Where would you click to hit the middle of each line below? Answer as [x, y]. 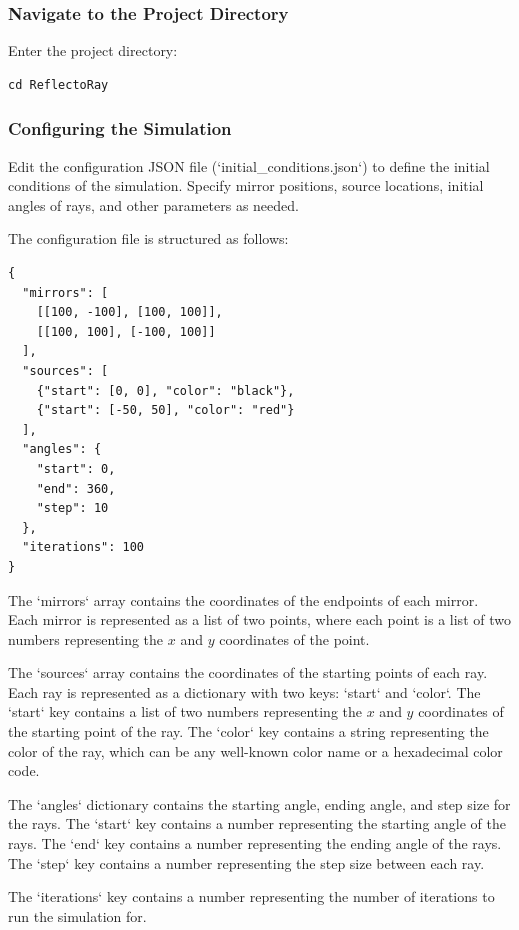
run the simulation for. [77, 915]
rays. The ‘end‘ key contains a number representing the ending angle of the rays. [255, 843]
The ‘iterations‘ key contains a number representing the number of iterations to [251, 896]
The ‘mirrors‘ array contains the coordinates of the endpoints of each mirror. [243, 599]
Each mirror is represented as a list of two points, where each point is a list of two [259, 619]
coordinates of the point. [294, 638]
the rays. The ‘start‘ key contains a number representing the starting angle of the [257, 823]
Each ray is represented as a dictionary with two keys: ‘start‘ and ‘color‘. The [244, 691]
